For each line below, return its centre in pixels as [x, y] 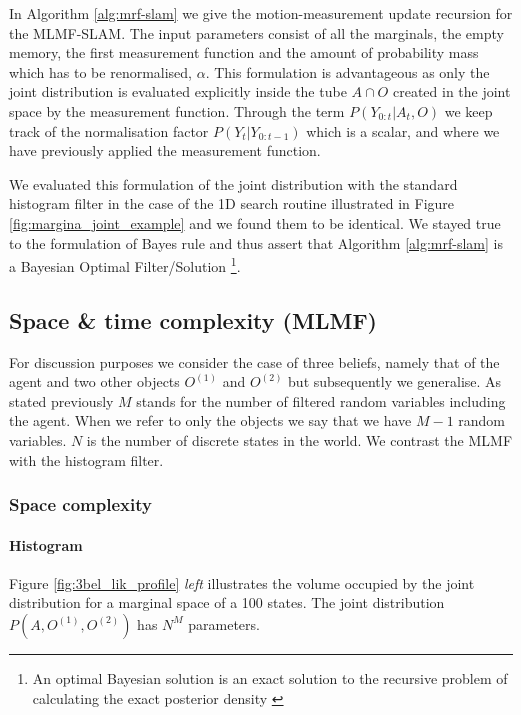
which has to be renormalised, [101, 71]
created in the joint [451, 91]
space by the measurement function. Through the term [177, 110]
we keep [468, 110]
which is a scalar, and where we [403, 130]
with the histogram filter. [86, 459]
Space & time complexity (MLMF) [193, 319]
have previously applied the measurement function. [165, 150]
